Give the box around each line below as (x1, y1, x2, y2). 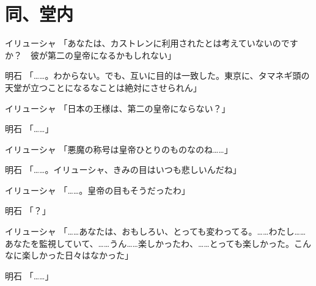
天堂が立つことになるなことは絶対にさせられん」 (5, 81, 202, 94)
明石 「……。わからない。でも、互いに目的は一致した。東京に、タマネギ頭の (5, 69, 310, 82)
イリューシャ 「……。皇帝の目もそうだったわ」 (5, 183, 190, 196)
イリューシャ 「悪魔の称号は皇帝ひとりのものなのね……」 (5, 142, 233, 155)
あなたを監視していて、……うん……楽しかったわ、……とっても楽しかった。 (5, 237, 294, 249)
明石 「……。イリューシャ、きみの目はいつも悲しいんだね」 (5, 163, 241, 176)
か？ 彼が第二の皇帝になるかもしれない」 (5, 48, 176, 61)
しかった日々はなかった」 (30, 249, 133, 262)
